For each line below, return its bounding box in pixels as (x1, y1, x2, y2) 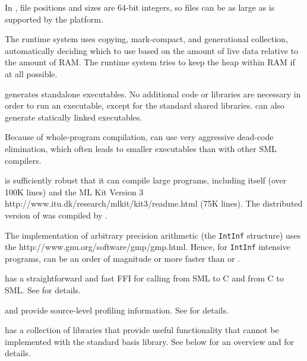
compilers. (5, 154, 42, 166)
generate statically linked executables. (5, 110, 143, 123)
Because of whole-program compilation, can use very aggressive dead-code (5, 131, 274, 143)
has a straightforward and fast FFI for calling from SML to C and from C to (5, 272, 284, 284)
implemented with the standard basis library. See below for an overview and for (5, 335, 294, 347)
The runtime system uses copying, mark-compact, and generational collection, (5, 33, 288, 45)
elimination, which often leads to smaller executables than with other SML (5, 142, 277, 154)
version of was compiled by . (5, 208, 107, 221)
